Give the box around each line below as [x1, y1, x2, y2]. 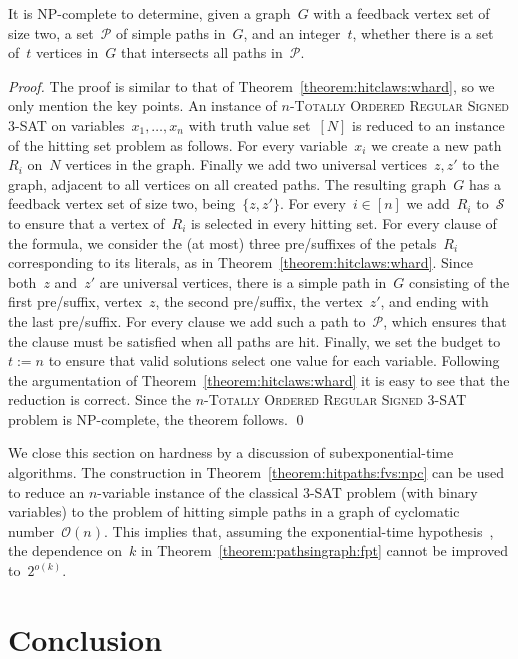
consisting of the [409, 271, 510, 292]
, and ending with [380, 291, 489, 312]
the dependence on [8, 540, 122, 561]
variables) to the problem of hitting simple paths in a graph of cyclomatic [8, 501, 460, 522]
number [8, 520, 55, 541]
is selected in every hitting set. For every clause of [190, 212, 497, 233]
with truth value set [188, 114, 311, 135]
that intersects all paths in [121, 42, 283, 63]
